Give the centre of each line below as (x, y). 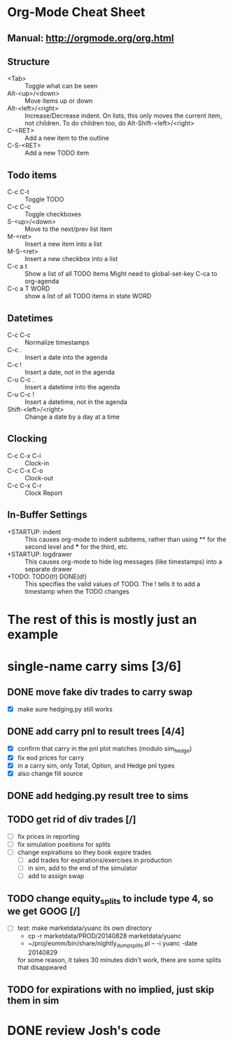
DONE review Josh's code (84, 1030)
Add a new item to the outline (67, 138)
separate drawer (49, 569)
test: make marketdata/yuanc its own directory (85, 928)
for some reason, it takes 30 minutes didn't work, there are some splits (119, 960)
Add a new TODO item (57, 153)
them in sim (33, 1000)
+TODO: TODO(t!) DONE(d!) (47, 576)
